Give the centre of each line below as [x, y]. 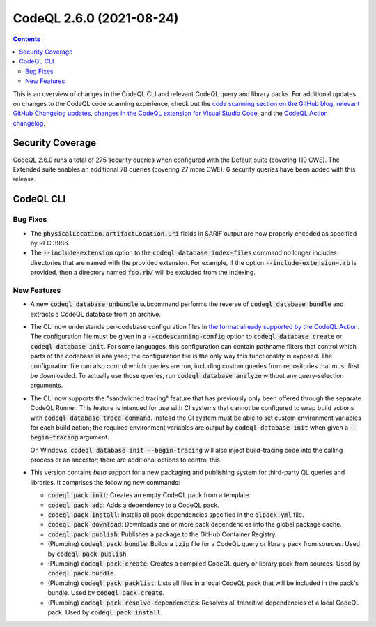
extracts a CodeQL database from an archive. [96, 314]
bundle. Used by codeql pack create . [106, 593]
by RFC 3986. [50, 243]
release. [24, 179]
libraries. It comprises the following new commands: [105, 482]
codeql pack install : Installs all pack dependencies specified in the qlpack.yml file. [176, 515]
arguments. [47, 385]
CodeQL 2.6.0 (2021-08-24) [96, 18]
